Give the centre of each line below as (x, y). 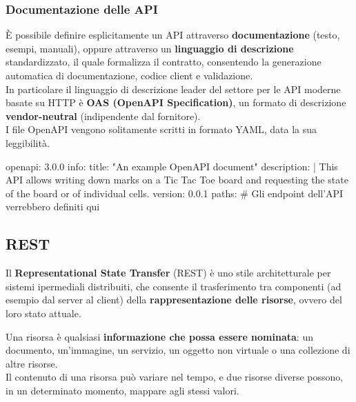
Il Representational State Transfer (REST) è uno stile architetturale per (168, 273)
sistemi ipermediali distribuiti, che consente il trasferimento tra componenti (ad (174, 286)
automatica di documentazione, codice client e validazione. (129, 75)
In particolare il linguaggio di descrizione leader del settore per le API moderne (173, 89)
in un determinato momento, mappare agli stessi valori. (122, 390)
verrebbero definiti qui (53, 207)
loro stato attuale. (43, 313)
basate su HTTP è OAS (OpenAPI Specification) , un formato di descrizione (176, 102)
